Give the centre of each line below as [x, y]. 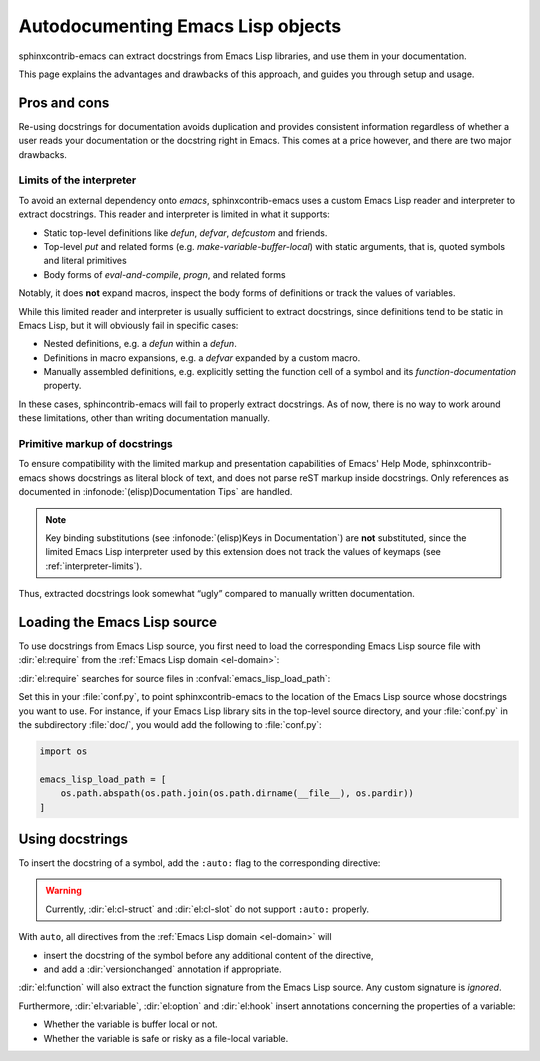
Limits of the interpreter [77, 180]
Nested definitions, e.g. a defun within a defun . [140, 344]
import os [63, 751]
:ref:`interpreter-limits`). [94, 566]
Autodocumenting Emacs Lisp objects [180, 26]
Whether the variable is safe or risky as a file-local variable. [166, 1038]
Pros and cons [64, 102]
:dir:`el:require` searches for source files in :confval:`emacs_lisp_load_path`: [174, 678]
